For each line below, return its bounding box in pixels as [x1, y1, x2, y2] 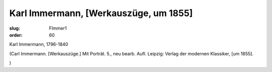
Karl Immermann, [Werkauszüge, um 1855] [9, 8, 193, 19]
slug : [9, 25, 20, 31]
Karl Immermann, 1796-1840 [9, 41, 69, 47]
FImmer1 [49, 25, 67, 31]
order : [9, 32, 23, 38]
